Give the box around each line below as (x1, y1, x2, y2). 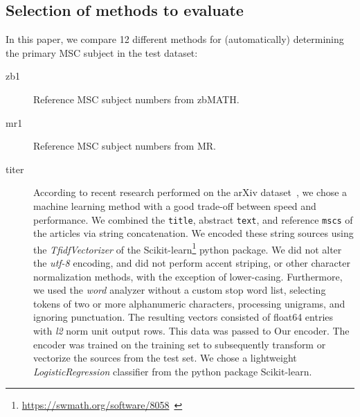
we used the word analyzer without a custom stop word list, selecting (33, 283, 326, 297)
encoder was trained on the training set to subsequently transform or (33, 337, 326, 351)
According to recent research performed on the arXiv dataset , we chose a (33, 185, 348, 199)
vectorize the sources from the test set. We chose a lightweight (33, 351, 297, 365)
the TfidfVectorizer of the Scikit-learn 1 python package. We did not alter (33, 240, 342, 256)
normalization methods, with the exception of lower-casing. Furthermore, (33, 269, 343, 283)
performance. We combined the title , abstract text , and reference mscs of (33, 212, 353, 227)
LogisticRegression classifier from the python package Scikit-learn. (33, 364, 312, 378)
